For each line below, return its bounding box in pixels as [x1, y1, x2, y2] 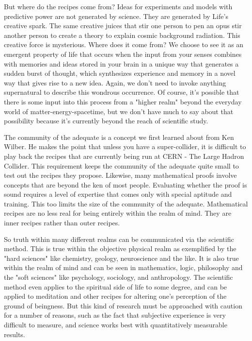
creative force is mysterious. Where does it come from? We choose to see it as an [4, 39, 244, 50]
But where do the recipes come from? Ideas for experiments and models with [4, 1, 233, 11]
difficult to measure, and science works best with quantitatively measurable [4, 320, 227, 329]
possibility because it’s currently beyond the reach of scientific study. [4, 116, 208, 126]
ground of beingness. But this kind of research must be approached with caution [4, 300, 242, 310]
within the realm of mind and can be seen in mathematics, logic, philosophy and [4, 262, 243, 273]
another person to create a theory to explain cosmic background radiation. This [4, 30, 240, 40]
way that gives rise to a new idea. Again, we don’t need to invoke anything [4, 77, 226, 87]
